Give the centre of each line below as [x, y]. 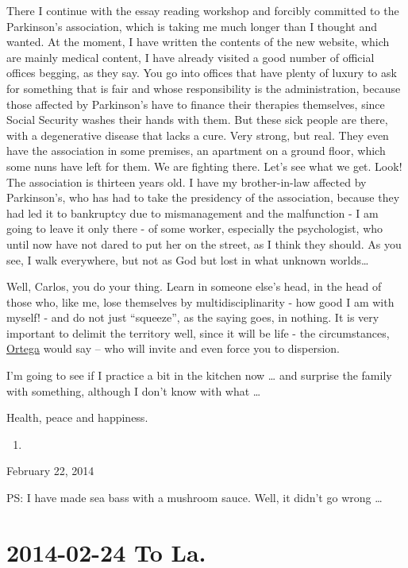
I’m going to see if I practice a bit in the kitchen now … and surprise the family [199, 375]
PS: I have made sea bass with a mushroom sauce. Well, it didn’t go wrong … [194, 498]
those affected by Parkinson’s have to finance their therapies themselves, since [196, 104]
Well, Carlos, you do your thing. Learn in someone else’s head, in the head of [194, 286]
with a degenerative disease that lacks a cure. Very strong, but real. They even [198, 135]
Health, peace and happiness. [77, 417]
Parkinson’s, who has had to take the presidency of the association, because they [203, 197]
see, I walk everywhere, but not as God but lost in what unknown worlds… [188, 259]
